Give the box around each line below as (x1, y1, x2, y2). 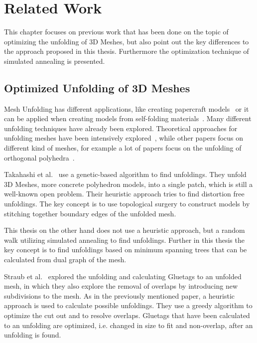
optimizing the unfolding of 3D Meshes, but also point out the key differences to (4, 36, 249, 46)
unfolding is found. (4, 330, 61, 340)
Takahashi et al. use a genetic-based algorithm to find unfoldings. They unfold (4, 169, 247, 179)
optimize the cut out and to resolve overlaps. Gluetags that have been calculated (4, 310, 250, 320)
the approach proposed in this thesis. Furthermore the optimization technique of (4, 46, 249, 56)
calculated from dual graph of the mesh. (4, 254, 127, 265)
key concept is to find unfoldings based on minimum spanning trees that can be (4, 244, 247, 255)
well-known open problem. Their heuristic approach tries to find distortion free (4, 188, 245, 199)
